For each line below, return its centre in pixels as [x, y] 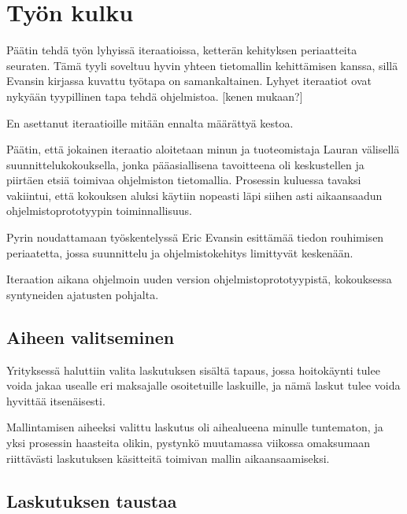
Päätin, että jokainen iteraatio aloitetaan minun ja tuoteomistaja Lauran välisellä [203, 149]
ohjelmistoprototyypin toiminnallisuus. [99, 211]
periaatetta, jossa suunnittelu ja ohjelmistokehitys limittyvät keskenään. [180, 252]
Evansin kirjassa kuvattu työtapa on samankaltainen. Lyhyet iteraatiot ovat [189, 81]
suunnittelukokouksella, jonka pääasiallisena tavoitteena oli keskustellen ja [185, 164]
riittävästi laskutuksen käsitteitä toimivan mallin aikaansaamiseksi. [168, 458]
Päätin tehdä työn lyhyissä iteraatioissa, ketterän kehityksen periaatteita [182, 50]
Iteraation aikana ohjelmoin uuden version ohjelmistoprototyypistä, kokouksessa [199, 279]
